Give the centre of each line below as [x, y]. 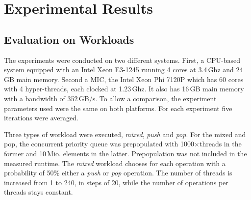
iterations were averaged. [41, 118]
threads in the [220, 144]
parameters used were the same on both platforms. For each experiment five [118, 108]
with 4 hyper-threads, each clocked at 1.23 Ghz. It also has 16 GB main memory [124, 89]
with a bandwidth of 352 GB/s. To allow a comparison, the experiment [110, 98]
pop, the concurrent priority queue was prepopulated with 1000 [99, 144]
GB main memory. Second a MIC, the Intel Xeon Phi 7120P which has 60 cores [124, 79]
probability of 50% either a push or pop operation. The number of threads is [118, 173]
